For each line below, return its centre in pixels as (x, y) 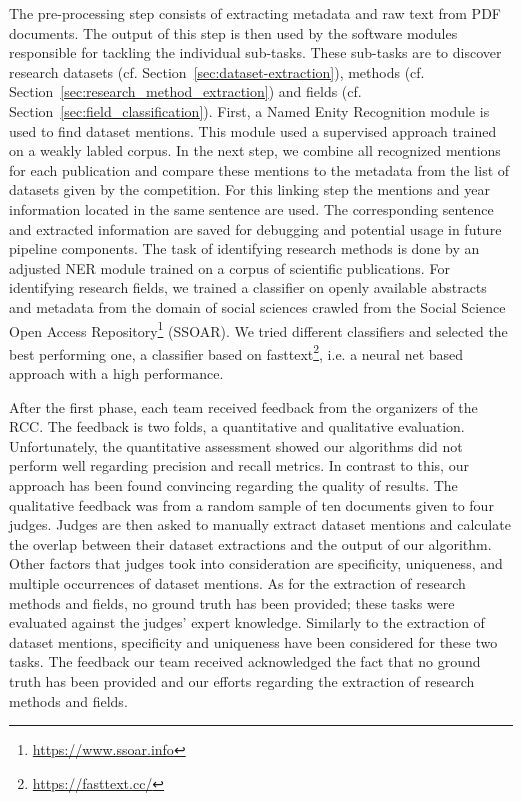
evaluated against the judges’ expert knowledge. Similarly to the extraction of (247, 622)
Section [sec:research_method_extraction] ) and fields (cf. (185, 91)
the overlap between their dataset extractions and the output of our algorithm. (250, 543)
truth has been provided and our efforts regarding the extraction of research (242, 680)
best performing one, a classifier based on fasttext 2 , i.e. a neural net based (236, 352)
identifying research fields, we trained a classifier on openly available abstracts (248, 287)
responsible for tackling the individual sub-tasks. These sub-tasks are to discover (255, 52)
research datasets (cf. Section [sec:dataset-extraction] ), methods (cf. (217, 71)
